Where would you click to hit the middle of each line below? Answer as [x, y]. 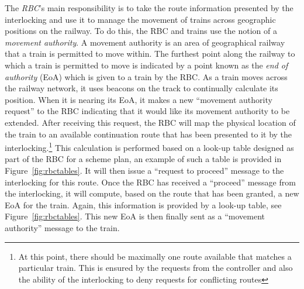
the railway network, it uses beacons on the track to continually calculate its [141, 88]
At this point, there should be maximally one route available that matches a [155, 256]
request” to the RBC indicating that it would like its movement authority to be [147, 111]
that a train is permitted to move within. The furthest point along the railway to [150, 54]
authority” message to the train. [62, 227]
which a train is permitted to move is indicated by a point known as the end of [146, 65]
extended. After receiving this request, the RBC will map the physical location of [150, 122]
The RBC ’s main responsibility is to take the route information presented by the [149, 8]
